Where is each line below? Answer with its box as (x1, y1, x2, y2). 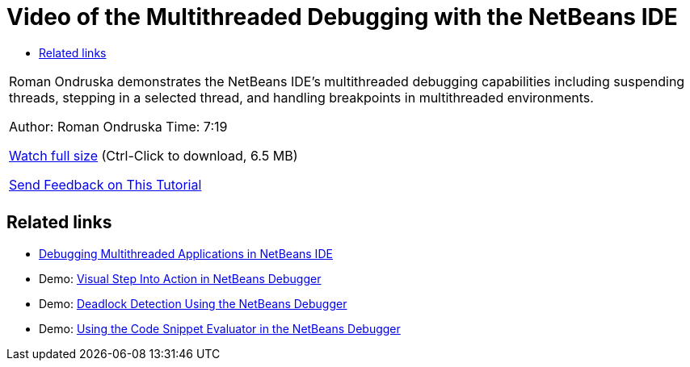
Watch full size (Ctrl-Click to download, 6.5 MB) (9, 147, 298, 164)
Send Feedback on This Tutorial (9, 176, 202, 193)
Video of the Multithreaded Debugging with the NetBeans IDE (6, 3, 678, 31)
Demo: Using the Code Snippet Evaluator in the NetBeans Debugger (39, 321, 401, 336)
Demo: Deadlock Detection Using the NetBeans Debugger (39, 296, 347, 311)
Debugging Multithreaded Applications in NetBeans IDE (39, 246, 333, 261)
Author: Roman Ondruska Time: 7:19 (9, 118, 228, 135)
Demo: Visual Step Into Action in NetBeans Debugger (39, 271, 322, 286)
